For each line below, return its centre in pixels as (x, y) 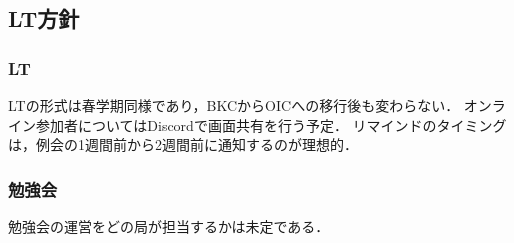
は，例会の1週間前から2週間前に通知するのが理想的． (183, 144)
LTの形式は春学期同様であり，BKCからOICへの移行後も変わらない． (234, 105)
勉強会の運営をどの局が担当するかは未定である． (169, 226)
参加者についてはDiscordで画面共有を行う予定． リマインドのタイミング (271, 124)
